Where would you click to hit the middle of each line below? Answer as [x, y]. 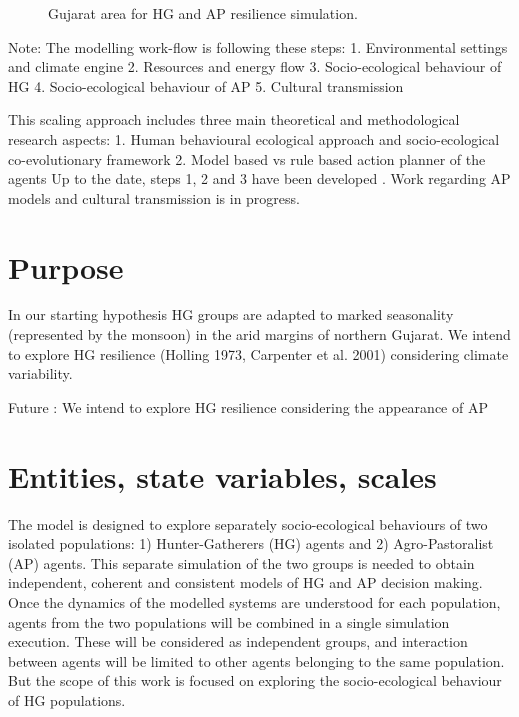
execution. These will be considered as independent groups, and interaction [238, 641]
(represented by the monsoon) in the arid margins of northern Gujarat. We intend [259, 334]
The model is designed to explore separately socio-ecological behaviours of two [248, 523]
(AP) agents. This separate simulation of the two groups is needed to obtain [241, 562]
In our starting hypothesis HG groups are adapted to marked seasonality [231, 314]
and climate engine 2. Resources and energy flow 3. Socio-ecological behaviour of [255, 66]
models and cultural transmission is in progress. [154, 197]
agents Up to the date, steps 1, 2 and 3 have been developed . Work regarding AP [259, 178]
